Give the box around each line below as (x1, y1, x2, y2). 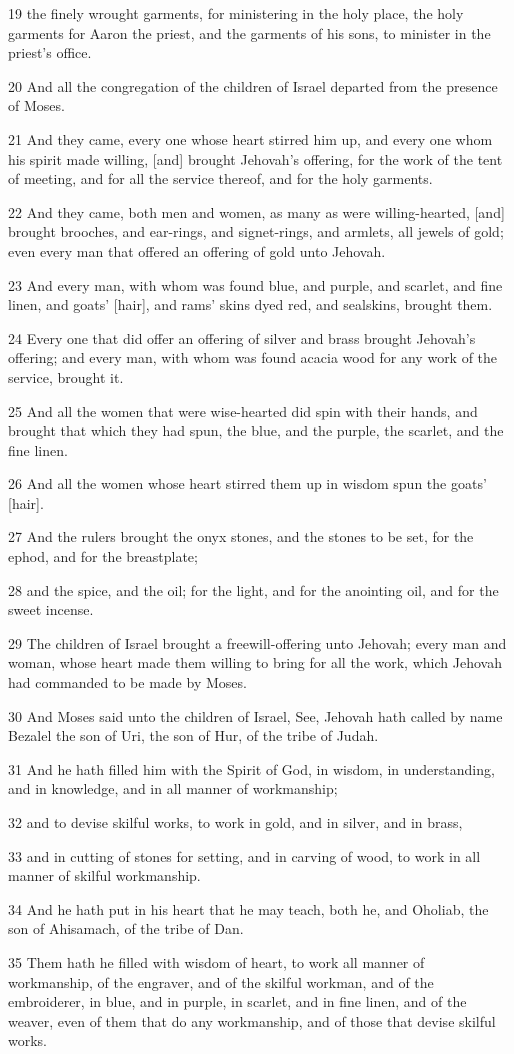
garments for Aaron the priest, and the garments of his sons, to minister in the (8, 22, 491, 43)
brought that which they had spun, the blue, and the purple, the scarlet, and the (8, 420, 504, 441)
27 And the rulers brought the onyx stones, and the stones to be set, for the (8, 526, 474, 547)
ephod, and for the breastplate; (8, 546, 198, 567)
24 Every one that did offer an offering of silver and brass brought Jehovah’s (8, 327, 476, 348)
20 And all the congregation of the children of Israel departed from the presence (8, 75, 498, 96)
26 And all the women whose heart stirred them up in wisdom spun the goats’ (8, 473, 487, 494)
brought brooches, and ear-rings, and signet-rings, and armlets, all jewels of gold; (8, 221, 504, 242)
